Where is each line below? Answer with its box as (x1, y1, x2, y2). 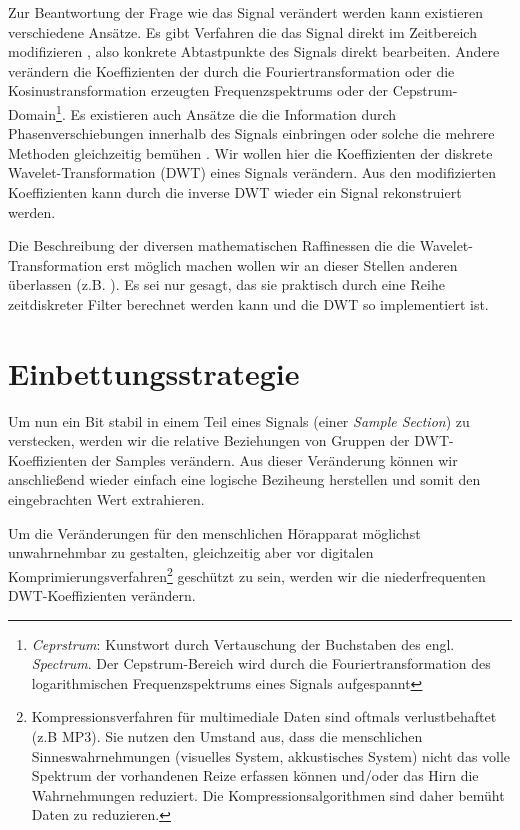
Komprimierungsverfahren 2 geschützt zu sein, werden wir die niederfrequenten (8, 562, 486, 586)
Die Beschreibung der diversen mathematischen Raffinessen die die (8, 235, 416, 256)
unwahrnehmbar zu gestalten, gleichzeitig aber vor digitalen (8, 542, 374, 563)
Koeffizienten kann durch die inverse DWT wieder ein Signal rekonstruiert (8, 182, 462, 202)
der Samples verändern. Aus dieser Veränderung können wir (91, 449, 458, 470)
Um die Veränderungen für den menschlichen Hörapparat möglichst (8, 522, 421, 543)
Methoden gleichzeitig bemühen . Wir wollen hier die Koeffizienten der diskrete (8, 142, 493, 163)
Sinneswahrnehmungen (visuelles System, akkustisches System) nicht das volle (31, 745, 511, 766)
